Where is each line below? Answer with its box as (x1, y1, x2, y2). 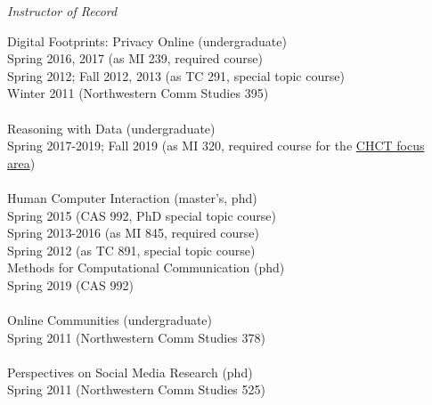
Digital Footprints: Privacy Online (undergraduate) (7, 31, 287, 50)
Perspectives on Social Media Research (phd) (7, 362, 253, 381)
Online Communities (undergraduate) (7, 311, 213, 329)
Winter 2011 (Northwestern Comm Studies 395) (7, 84, 269, 102)
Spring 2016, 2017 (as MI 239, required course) (7, 49, 263, 68)
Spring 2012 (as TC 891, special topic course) (7, 240, 256, 259)
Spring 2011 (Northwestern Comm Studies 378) (7, 328, 265, 346)
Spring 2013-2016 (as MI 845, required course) (7, 223, 260, 242)
